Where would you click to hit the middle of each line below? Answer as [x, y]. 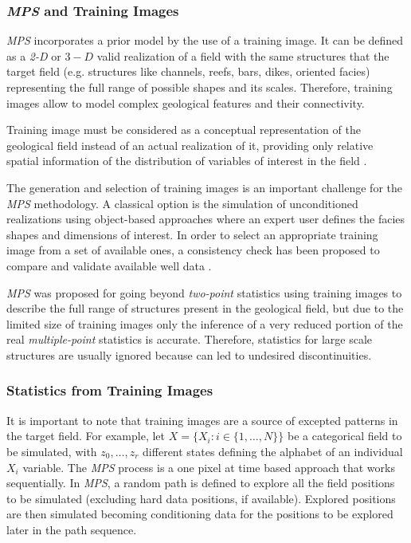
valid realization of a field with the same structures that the [243, 55]
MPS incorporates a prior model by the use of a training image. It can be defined [205, 40]
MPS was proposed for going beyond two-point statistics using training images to [204, 292]
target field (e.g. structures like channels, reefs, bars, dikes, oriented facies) [188, 71]
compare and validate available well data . [109, 265]
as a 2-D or [34, 55]
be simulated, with [52, 451]
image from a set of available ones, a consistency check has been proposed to [193, 250]
